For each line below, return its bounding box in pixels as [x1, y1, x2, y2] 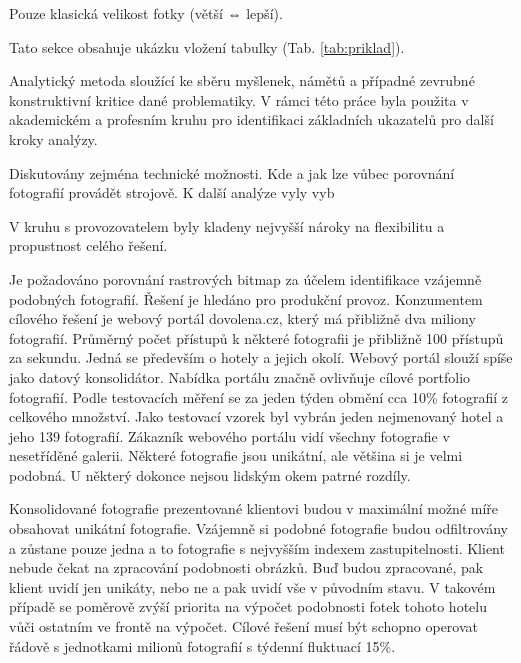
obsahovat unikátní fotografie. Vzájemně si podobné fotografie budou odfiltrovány [9, 518, 508, 539]
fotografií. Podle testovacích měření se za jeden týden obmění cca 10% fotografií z [9, 386, 508, 407]
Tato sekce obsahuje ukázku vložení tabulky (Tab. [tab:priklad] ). [9, 36, 405, 57]
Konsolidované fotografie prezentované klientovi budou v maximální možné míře [9, 498, 499, 519]
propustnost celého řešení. [9, 235, 168, 256]
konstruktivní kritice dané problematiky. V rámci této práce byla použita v [9, 89, 469, 110]
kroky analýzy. [9, 128, 98, 149]
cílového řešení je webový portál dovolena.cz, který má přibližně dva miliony [9, 308, 476, 329]
